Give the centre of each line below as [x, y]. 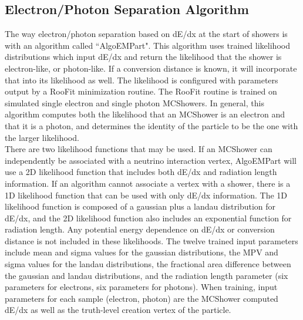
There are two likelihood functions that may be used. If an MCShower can [139, 149]
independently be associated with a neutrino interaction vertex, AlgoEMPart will [151, 160]
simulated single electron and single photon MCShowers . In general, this [134, 102]
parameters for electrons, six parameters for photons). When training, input [141, 287]
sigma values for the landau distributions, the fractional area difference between [148, 264]
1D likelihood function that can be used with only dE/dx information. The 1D [146, 195]
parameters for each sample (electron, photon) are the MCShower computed [142, 298]
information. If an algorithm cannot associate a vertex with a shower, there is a [148, 183]
